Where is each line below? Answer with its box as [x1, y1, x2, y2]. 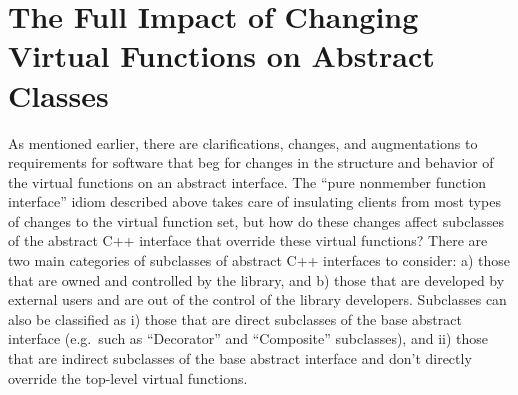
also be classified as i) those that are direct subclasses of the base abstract [8, 308, 462, 329]
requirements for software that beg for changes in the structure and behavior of [8, 152, 494, 173]
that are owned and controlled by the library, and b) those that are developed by [8, 269, 505, 290]
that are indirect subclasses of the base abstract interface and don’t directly [8, 348, 472, 369]
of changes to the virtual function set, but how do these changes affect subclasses [8, 210, 505, 231]
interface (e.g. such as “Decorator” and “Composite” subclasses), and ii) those [8, 328, 488, 349]
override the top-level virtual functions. [8, 367, 248, 388]
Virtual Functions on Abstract [8, 35, 435, 76]
